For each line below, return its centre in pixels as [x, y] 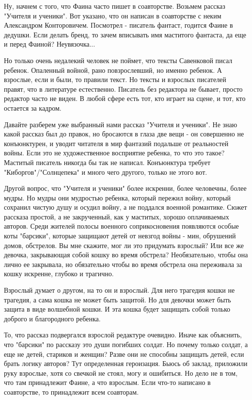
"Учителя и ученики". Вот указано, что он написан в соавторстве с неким [113, 15]
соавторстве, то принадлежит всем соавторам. [71, 392]
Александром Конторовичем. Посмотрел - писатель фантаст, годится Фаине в [118, 25]
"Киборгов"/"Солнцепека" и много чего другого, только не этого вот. [106, 172]
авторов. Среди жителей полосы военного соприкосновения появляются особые [121, 226]
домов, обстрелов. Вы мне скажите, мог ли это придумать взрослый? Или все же [124, 245]
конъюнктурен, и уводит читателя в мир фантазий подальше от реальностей [116, 143]
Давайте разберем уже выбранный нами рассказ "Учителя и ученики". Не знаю [121, 124]
